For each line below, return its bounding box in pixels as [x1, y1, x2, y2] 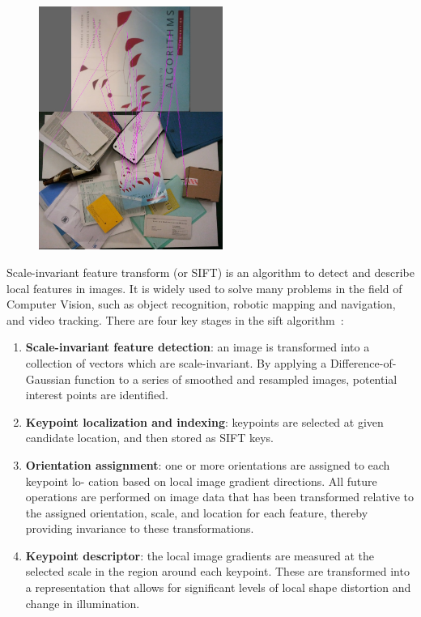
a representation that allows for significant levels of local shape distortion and [25, 579, 411, 596]
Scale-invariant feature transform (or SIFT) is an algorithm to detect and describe [6, 263, 415, 280]
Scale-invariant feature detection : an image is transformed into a [25, 338, 370, 355]
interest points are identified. [25, 386, 168, 403]
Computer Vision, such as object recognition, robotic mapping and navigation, [6, 296, 396, 313]
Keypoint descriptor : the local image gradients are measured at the [25, 547, 374, 564]
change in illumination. [25, 594, 140, 611]
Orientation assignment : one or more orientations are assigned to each [25, 456, 390, 473]
